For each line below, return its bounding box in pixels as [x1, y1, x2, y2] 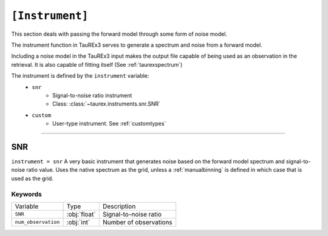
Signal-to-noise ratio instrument [52, 92, 132, 99]
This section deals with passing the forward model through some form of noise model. [11, 30, 228, 38]
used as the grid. [11, 175, 54, 182]
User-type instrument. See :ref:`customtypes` [52, 120, 166, 127]
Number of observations [102, 218, 173, 226]
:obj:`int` [66, 218, 91, 226]
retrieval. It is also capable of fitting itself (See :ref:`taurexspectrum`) [11, 61, 183, 68]
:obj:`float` [66, 210, 97, 218]
